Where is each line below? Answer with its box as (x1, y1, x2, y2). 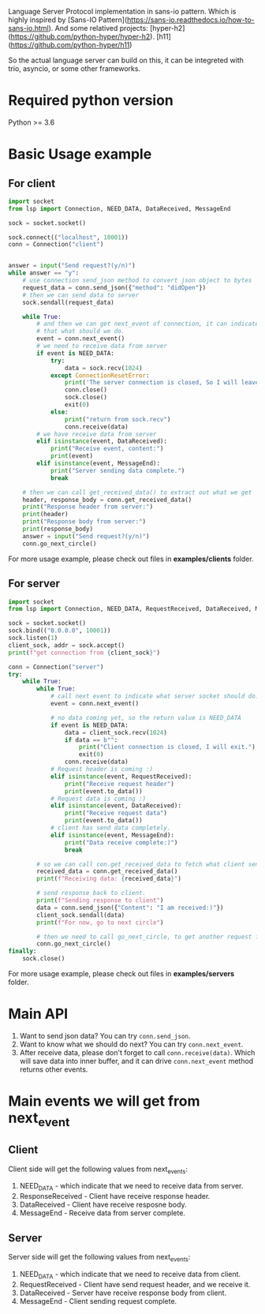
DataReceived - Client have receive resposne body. (19, 1200, 187, 1210)
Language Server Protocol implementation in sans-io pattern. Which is (8, 7, 237, 16)
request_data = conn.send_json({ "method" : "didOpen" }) (22, 283, 207, 291)
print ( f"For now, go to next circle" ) (36, 919, 164, 927)
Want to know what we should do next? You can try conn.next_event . (19, 1039, 244, 1049)
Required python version (8, 92, 174, 110)
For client (8, 177, 56, 190)
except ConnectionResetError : (50, 371, 150, 380)
